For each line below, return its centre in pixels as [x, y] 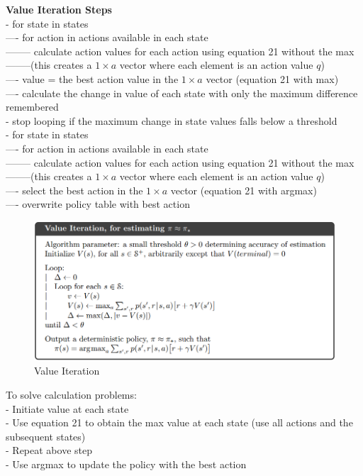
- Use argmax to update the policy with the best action [126, 464]
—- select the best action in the [74, 190]
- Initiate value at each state [67, 408]
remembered [32, 107]
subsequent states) [46, 436]
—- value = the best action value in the [92, 78]
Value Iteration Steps [59, 9]
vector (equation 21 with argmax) [244, 190]
